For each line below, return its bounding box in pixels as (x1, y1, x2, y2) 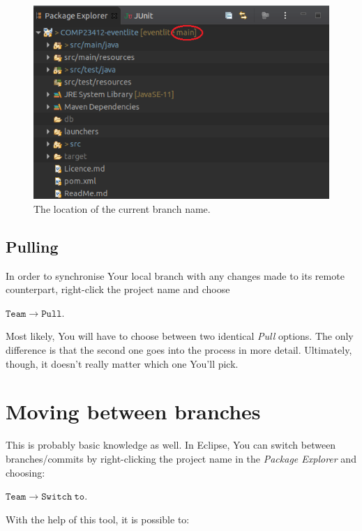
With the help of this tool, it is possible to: (6, 511, 190, 526)
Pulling (6, 235, 59, 257)
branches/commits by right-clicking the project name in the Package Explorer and (6, 451, 356, 465)
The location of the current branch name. (33, 201, 211, 216)
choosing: (6, 465, 45, 479)
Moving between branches (6, 397, 261, 426)
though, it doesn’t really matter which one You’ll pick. (6, 356, 239, 371)
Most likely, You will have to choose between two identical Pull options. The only (6, 329, 354, 343)
